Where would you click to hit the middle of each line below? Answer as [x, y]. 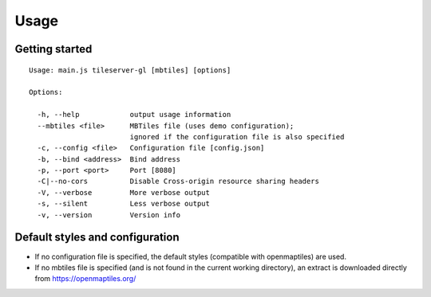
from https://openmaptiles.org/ [85, 279]
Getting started [53, 49]
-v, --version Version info [109, 215]
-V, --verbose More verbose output [124, 192]
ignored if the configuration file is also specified [237, 137]
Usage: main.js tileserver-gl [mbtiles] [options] [130, 70]
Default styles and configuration [97, 238]
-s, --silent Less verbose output [124, 204]
